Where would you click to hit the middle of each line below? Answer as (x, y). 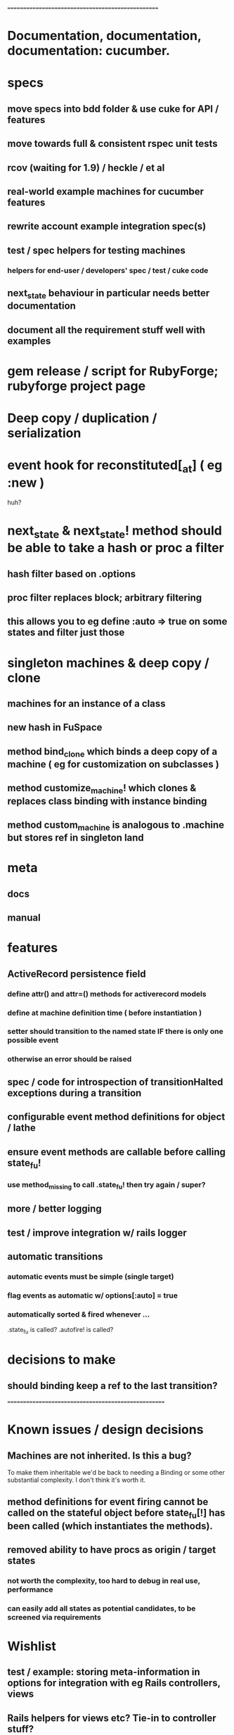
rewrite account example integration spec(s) (107, 226)
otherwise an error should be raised (70, 1059)
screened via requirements (54, 1617)
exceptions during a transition (74, 1093)
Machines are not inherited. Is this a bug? (99, 1455)
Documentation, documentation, (104, 36)
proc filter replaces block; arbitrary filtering (105, 598)
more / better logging (54, 1209)
